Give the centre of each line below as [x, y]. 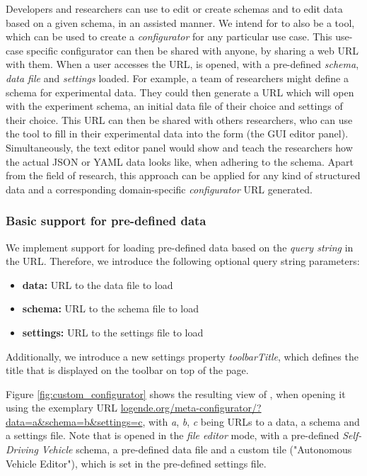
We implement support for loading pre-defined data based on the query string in [180, 247]
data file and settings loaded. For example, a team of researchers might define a [177, 78]
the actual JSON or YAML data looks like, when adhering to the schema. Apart [180, 161]
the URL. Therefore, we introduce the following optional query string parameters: [183, 261]
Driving [22, 449]
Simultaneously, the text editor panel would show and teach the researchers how [179, 147]
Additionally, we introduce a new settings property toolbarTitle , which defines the [182, 356]
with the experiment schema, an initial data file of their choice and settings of [174, 106]
